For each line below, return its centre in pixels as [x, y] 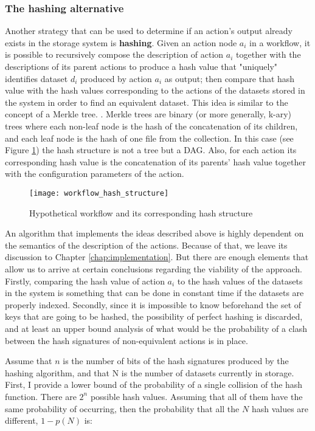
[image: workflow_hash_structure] [99, 193]
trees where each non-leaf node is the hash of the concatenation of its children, [151, 126]
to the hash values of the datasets [240, 281]
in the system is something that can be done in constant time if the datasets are [154, 293]
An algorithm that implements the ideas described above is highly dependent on [154, 233]
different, [22, 420]
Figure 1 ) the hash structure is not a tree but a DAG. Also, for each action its [151, 150]
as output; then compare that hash [230, 78]
